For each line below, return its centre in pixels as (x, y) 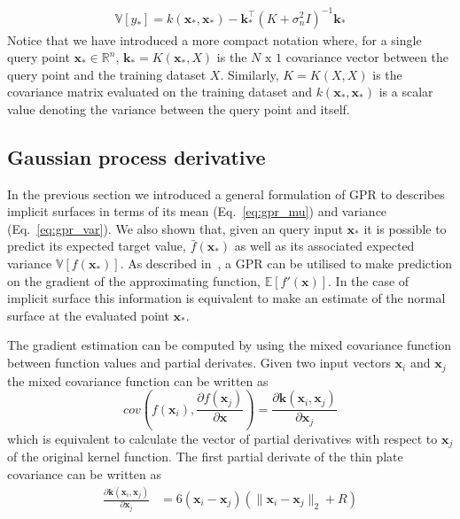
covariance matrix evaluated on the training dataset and (160, 92)
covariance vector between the (367, 57)
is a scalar (406, 92)
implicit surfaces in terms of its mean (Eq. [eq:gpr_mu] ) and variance (197, 211)
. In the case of (369, 280)
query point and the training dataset (107, 74)
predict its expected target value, (97, 246)
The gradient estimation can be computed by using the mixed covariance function (230, 345)
